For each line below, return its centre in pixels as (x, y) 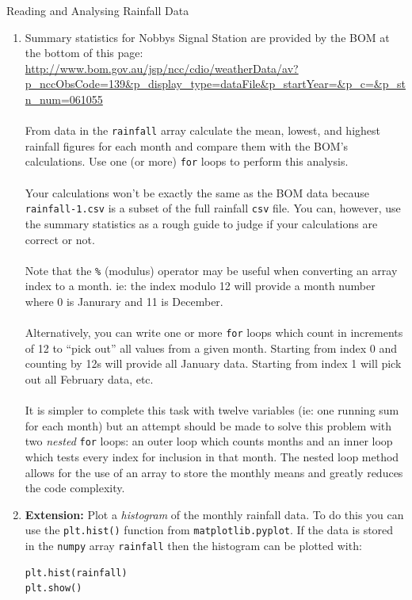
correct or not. (60, 239)
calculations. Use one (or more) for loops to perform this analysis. (187, 161)
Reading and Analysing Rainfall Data (98, 10)
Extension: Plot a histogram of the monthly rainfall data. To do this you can (214, 514)
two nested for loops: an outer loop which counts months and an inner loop (209, 441)
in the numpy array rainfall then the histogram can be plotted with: (193, 546)
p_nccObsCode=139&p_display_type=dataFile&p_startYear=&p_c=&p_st (215, 84)
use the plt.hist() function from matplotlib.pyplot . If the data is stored (209, 530)
